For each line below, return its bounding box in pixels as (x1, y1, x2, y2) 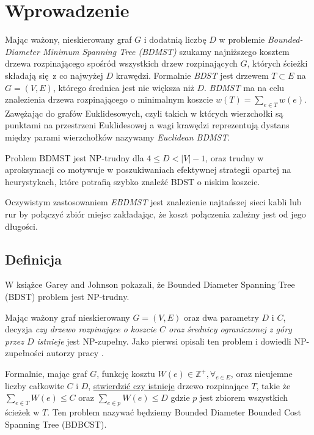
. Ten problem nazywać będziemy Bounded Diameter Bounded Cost (47, 406, 301, 419)
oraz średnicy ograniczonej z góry (169, 323, 292, 335)
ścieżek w (5, 406, 40, 419)
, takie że (256, 379, 291, 392)
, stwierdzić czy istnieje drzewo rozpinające (88, 379, 249, 392)
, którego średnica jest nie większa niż (53, 81, 194, 93)
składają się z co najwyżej (5, 68, 103, 81)
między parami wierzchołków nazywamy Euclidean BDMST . (5, 131, 230, 144)
